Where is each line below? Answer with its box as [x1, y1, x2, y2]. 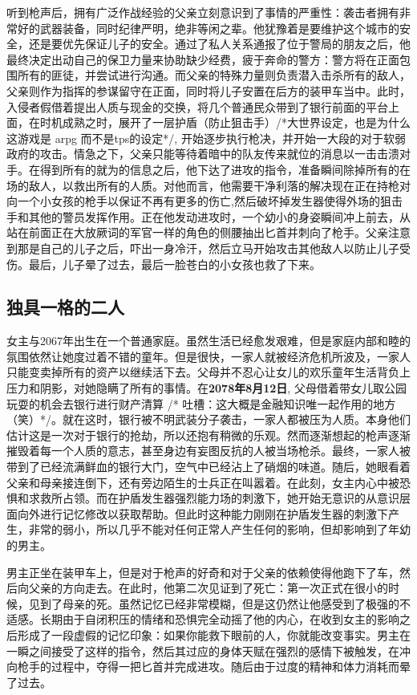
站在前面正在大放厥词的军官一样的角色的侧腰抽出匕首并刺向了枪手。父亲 [6, 224, 388, 241]
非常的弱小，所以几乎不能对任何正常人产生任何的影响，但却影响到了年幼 [28, 521, 411, 538]
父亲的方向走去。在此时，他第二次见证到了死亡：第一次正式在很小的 [28, 579, 388, 596]
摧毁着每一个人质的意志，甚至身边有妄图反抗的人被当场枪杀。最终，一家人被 [6, 442, 411, 459]
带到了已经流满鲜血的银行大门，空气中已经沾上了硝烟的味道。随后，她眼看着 [6, 458, 411, 475]
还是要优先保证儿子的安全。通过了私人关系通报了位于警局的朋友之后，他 [28, 35, 411, 52]
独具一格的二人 [6, 295, 124, 319]
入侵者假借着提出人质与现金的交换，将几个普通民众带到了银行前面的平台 [6, 98, 388, 115]
